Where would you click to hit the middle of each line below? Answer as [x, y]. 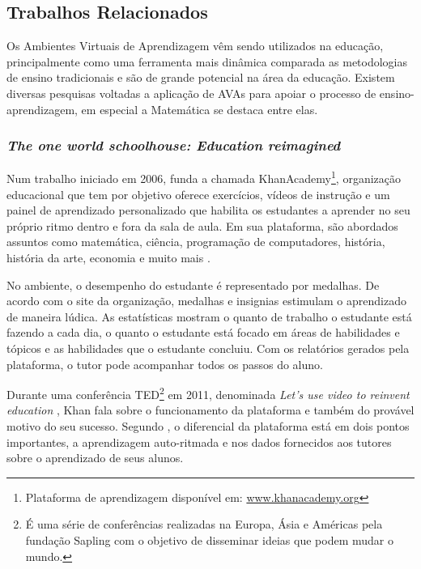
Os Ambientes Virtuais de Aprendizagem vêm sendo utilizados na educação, [195, 46]
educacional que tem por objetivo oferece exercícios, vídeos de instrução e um [198, 194]
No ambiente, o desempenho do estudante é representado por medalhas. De [193, 284]
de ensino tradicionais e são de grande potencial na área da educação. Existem [201, 77]
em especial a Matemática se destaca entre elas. [200, 109]
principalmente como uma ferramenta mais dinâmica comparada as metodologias [207, 61]
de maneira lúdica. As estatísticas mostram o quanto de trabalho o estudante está [209, 316]
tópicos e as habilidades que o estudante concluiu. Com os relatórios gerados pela [208, 348]
